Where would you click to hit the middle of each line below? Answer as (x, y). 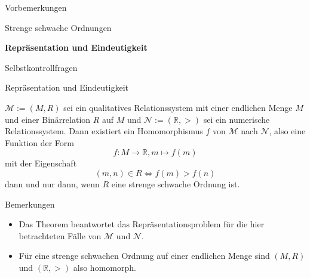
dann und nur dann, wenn (52, 183)
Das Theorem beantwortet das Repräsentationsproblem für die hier (142, 224)
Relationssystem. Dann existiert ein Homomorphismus (104, 131)
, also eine (287, 131)
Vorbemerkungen (36, 7)
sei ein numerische (237, 119)
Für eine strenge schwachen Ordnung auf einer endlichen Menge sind (144, 256)
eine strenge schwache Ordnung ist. (176, 183)
